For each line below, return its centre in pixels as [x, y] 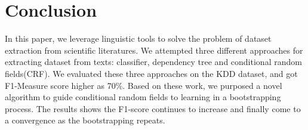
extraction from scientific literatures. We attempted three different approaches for [154, 50]
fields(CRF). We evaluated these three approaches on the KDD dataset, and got [151, 73]
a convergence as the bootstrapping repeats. [85, 120]
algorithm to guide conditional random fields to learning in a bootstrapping [143, 97]
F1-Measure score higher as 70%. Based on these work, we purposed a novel [144, 85]
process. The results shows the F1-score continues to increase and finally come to [153, 108]
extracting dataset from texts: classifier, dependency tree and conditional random [153, 62]
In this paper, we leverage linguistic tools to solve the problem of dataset [138, 38]
